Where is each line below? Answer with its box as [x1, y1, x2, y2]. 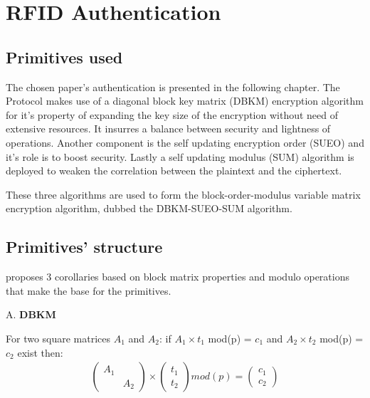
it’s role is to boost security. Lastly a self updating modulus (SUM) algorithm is [6, 149, 354, 164]
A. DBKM [6, 307, 56, 322]
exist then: [17, 345, 63, 360]
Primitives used [6, 46, 123, 68]
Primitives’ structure [6, 236, 163, 258]
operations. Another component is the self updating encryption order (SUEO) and [6, 135, 364, 150]
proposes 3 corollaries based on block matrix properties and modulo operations [6, 269, 349, 284]
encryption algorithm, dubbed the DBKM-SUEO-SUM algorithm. [6, 201, 292, 216]
